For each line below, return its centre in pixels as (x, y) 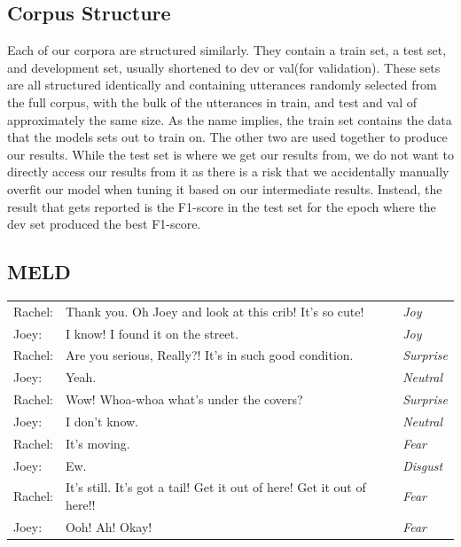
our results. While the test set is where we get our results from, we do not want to (230, 154)
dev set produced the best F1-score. (104, 224)
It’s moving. (98, 443)
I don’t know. (102, 421)
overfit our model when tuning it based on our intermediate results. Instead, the (225, 188)
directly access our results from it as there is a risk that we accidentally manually (228, 172)
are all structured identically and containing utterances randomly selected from (222, 85)
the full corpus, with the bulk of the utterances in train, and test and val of (212, 102)
